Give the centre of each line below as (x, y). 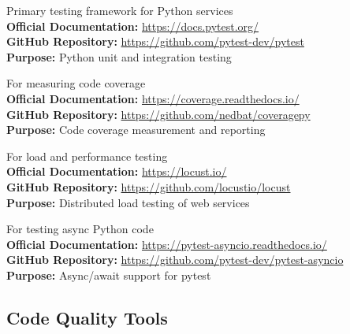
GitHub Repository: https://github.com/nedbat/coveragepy (158, 114)
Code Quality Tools (87, 317)
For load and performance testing (87, 156)
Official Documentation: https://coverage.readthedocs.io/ (153, 98)
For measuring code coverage (76, 83)
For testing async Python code (80, 229)
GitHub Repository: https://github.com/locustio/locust (149, 186)
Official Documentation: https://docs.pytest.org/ (133, 26)
